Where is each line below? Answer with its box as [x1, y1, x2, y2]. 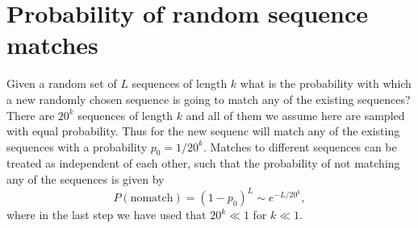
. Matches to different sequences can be [203, 138, 397, 155]
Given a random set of [6, 75, 117, 92]
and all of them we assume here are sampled [186, 106, 405, 123]
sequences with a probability [6, 138, 148, 155]
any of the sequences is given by [6, 171, 165, 188]
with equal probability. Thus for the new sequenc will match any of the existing [6, 122, 400, 139]
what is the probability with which [240, 75, 412, 92]
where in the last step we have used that [6, 206, 207, 223]
